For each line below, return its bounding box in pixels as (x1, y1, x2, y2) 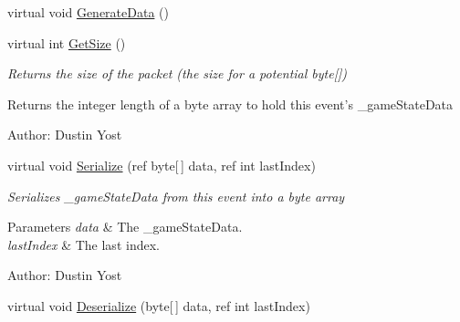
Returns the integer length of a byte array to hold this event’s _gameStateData (7, 94, 454, 113)
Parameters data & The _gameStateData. (7, 217, 243, 236)
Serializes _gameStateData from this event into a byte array (7, 186, 345, 205)
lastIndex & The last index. (7, 234, 160, 254)
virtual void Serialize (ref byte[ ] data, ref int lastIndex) (7, 155, 316, 174)
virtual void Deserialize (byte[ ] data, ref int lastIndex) (7, 296, 310, 315)
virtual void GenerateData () (7, 3, 169, 21)
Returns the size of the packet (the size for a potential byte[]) (7, 64, 347, 83)
